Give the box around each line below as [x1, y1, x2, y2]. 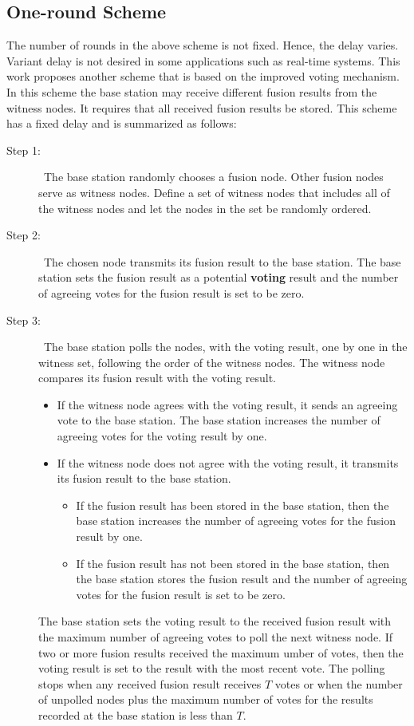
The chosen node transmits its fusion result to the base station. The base [43, 253, 401, 270]
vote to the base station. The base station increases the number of [57, 412, 380, 428]
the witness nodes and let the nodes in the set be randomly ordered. [38, 199, 372, 216]
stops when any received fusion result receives [38, 675, 262, 692]
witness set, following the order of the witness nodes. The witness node [38, 353, 385, 370]
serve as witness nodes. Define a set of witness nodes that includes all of [38, 183, 390, 200]
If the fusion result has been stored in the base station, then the [76, 496, 389, 513]
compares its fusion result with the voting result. [38, 369, 277, 386]
